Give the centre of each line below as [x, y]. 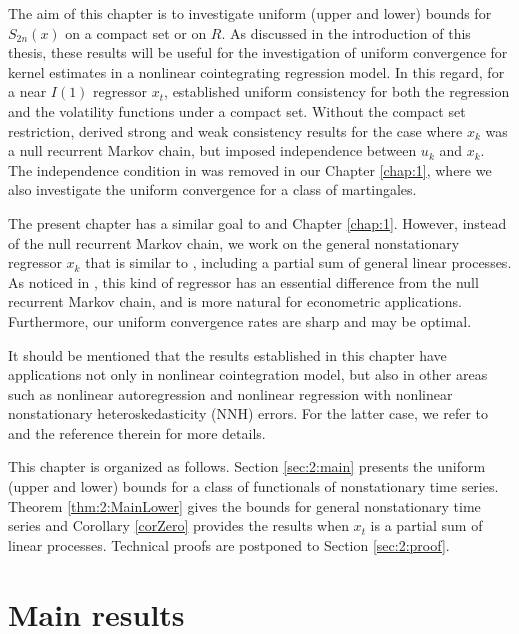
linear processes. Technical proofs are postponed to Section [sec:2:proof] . [229, 544]
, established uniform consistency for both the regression [337, 91]
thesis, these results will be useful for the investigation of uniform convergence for [258, 52]
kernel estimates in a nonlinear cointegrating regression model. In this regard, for [256, 71]
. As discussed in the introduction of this [346, 32]
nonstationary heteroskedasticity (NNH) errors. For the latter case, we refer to [248, 413]
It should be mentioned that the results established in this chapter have [227, 354]
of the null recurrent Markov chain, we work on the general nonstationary [234, 242]
